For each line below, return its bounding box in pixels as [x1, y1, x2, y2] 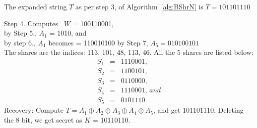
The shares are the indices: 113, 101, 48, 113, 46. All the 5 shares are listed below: [4, 47, 254, 57]
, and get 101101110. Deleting [153, 105, 244, 115]
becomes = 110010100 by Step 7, [48, 37, 148, 47]
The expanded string [4, 1, 67, 11]
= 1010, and [49, 28, 87, 38]
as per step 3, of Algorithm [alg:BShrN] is [75, 1, 203, 11]
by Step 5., [4, 28, 37, 38]
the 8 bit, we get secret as [4, 114, 82, 125]
